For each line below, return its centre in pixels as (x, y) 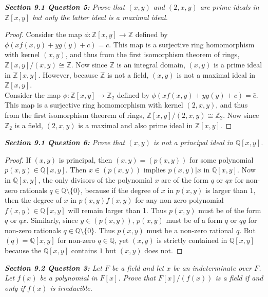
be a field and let (138, 267)
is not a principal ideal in (193, 142)
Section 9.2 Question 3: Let (53, 267)
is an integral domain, (151, 64)
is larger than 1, (231, 190)
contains (84, 250)
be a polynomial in (69, 278)
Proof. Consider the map (43, 34)
